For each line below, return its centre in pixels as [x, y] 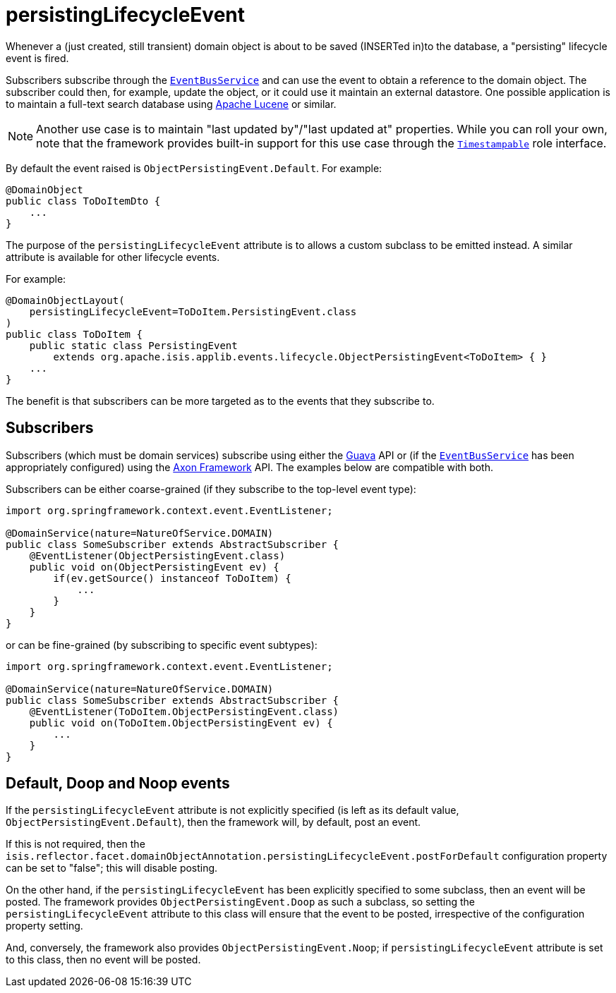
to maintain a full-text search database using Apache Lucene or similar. [171, 104]
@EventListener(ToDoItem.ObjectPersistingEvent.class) [184, 711]
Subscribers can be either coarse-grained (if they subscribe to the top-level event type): [211, 489]
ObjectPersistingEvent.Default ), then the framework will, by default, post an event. [213, 822]
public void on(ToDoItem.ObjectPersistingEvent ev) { [181, 723]
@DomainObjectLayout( [65, 300]
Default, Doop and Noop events [118, 784]
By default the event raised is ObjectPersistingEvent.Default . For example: [194, 168]
